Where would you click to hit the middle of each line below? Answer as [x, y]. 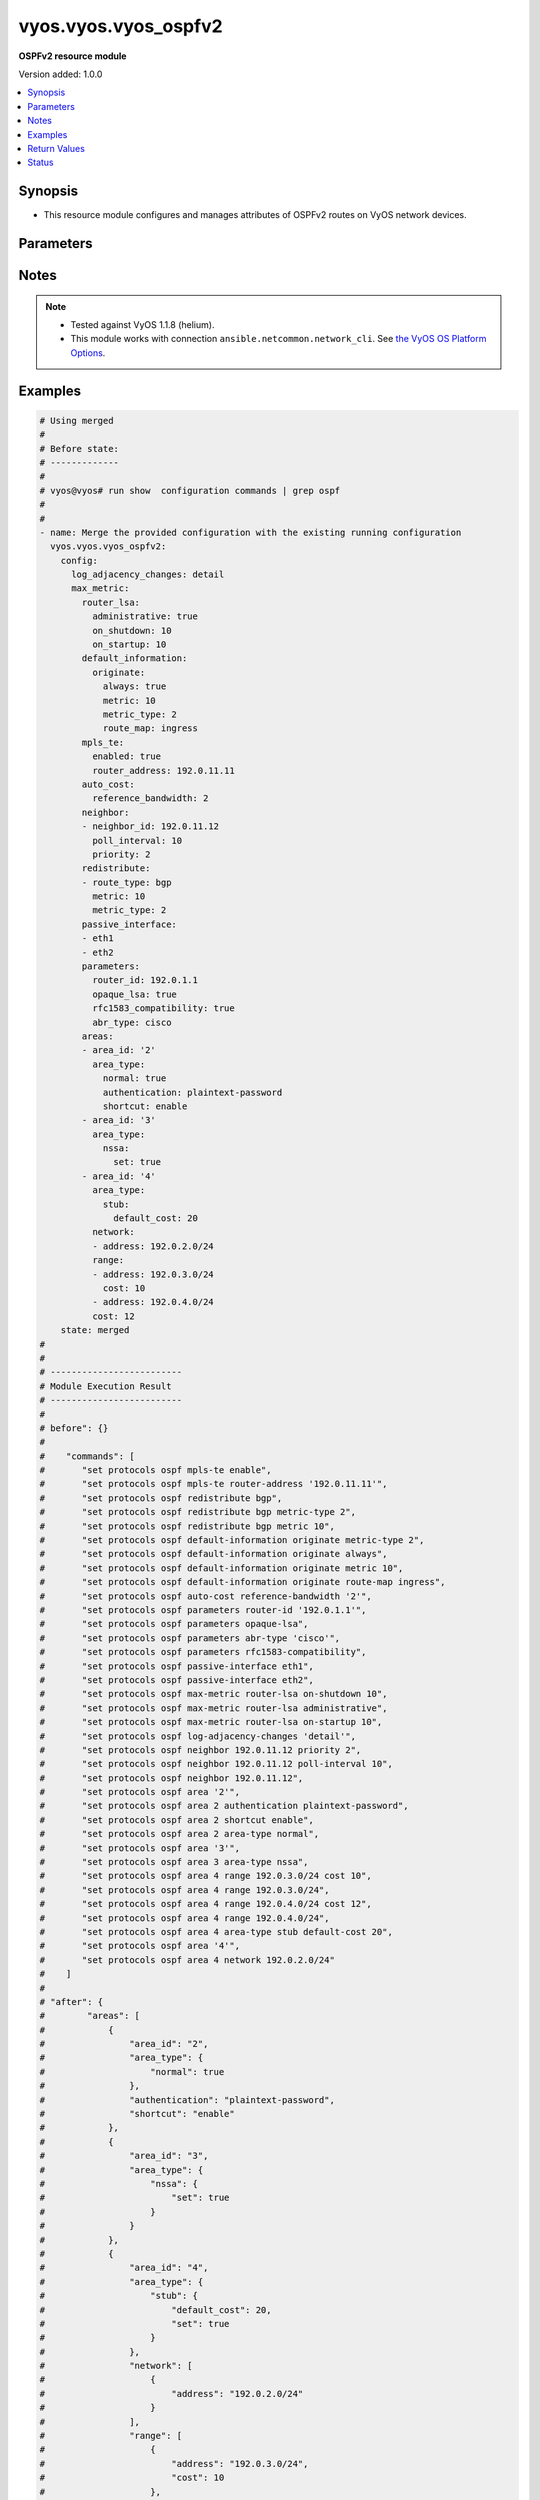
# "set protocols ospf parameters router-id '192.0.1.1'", [203, 1609]
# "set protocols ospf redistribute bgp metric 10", [187, 1526]
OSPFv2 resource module [72, 56]
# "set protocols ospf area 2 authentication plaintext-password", [224, 1806]
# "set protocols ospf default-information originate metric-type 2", [232, 1540]
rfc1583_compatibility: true [163, 1008]
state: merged [95, 1330]
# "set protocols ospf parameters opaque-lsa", [174, 1624]
